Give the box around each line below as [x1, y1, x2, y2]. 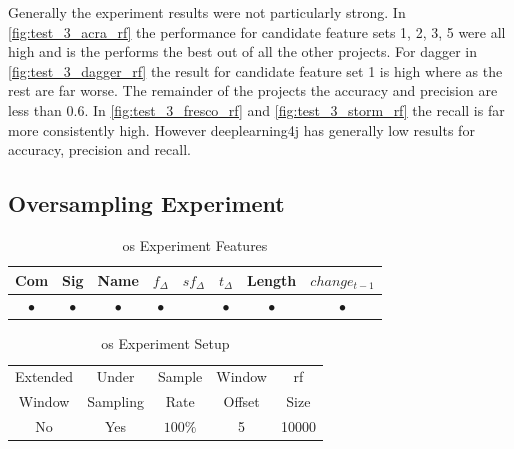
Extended [15, 366, 74, 387]
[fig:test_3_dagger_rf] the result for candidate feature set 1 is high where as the [8, 60, 503, 81]
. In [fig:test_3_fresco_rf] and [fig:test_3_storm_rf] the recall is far [84, 99, 505, 120]
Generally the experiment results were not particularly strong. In [8, 2, 406, 22]
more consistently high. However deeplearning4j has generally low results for [8, 119, 475, 140]
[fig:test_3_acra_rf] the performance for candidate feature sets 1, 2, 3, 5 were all [8, 21, 506, 42]
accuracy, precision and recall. [8, 139, 191, 160]
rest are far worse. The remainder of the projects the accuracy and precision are [8, 80, 498, 101]
